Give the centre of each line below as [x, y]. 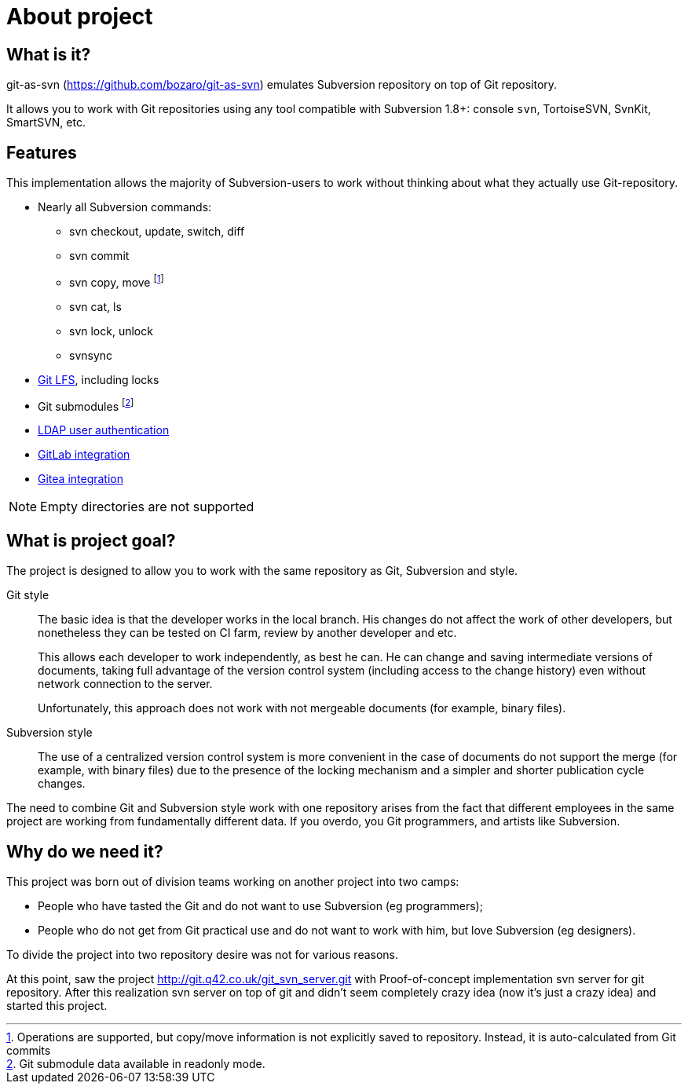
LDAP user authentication [104, 430]
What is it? [49, 54]
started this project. [57, 1006]
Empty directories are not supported [147, 507]
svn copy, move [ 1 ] [117, 281]
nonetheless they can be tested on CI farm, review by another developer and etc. [247, 633]
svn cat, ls [95, 306]
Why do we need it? [85, 851]
